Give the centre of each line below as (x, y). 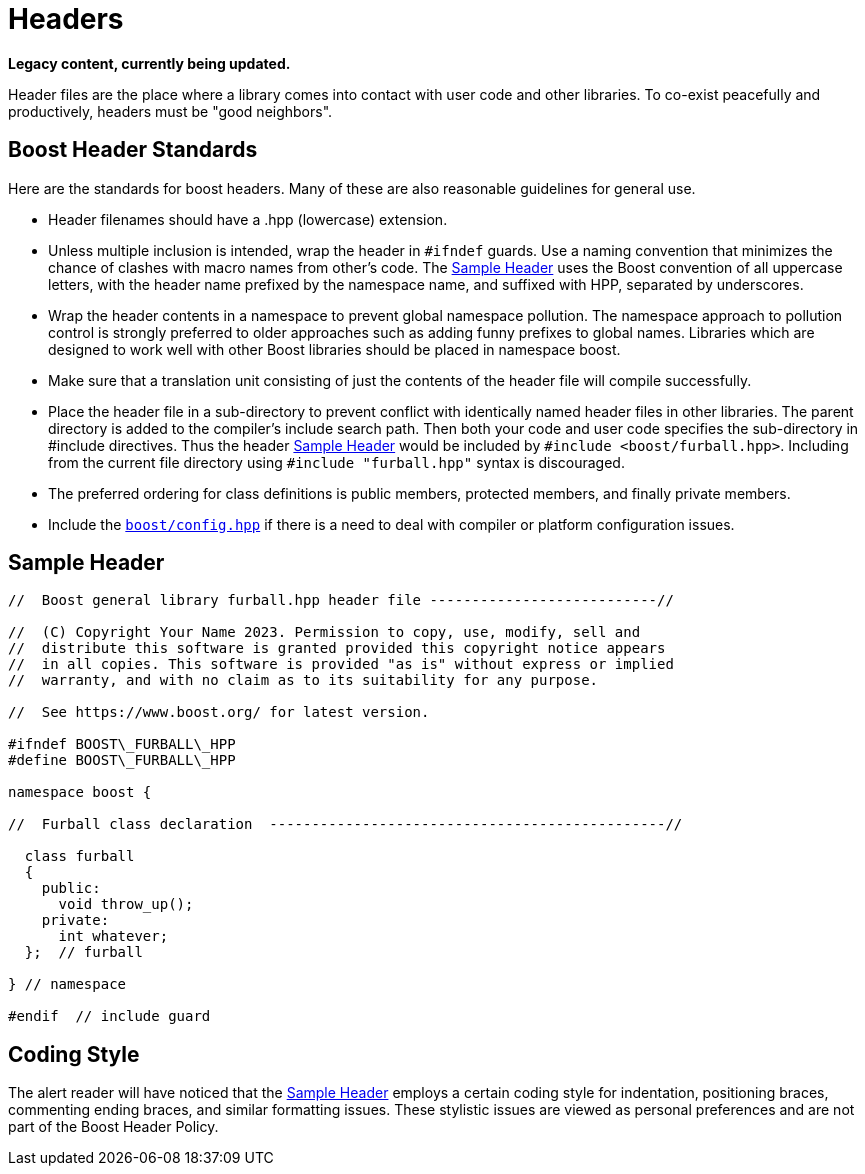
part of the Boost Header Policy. (113, 1127)
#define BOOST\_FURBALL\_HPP (122, 760)
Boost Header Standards (133, 150)
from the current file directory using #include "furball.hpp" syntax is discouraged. (336, 462)
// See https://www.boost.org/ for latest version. (219, 712)
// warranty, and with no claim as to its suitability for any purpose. (303, 680)
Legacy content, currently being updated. (149, 63)
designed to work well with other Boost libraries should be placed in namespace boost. (334, 349)
